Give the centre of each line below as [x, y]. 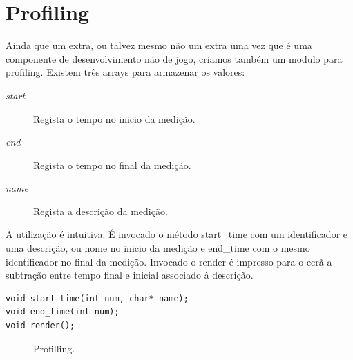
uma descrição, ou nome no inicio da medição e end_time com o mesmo [158, 248]
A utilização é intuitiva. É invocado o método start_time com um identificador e [176, 234]
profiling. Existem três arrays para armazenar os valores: [125, 72]
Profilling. [54, 348]
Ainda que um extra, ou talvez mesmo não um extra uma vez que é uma [159, 45]
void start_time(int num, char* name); [97, 298]
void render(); [40, 326]
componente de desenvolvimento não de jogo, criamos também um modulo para [174, 58]
